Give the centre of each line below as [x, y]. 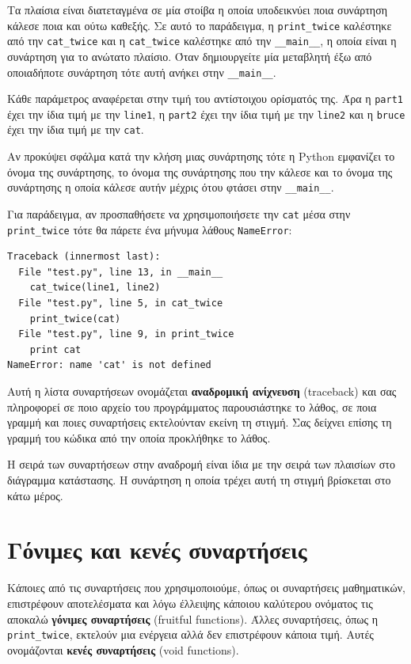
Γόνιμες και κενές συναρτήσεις [157, 550]
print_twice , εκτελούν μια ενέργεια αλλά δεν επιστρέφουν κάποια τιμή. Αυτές [190, 634]
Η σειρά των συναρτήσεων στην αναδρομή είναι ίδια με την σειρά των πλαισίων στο [201, 464]
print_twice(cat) [75, 319]
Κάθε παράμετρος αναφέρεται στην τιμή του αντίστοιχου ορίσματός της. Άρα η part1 [205, 99]
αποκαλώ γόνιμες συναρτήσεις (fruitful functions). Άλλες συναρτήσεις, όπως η [193, 618]
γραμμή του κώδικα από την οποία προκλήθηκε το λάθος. [139, 437]
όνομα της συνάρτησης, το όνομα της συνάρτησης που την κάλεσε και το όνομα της [200, 171]
